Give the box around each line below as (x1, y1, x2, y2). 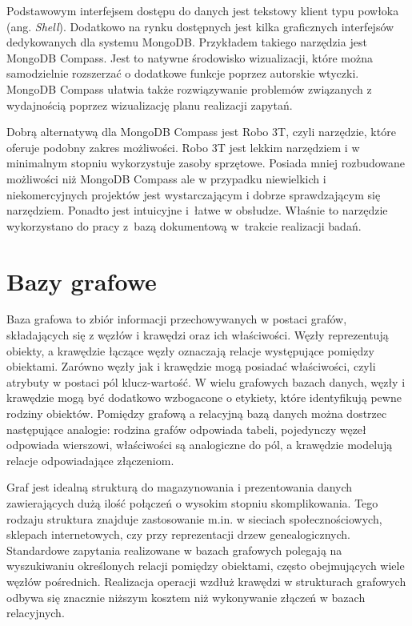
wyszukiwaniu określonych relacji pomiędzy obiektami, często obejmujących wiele (6, 557, 405, 574)
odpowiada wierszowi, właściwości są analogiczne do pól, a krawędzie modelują (6, 436, 393, 453)
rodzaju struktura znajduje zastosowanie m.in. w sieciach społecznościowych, (6, 510, 382, 527)
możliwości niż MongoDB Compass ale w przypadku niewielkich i (6, 170, 326, 187)
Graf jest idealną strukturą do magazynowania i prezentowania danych (6, 479, 353, 496)
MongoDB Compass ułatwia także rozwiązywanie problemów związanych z (6, 80, 372, 97)
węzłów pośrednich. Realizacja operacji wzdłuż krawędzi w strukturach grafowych (6, 572, 406, 589)
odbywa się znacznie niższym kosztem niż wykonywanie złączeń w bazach (6, 588, 366, 605)
